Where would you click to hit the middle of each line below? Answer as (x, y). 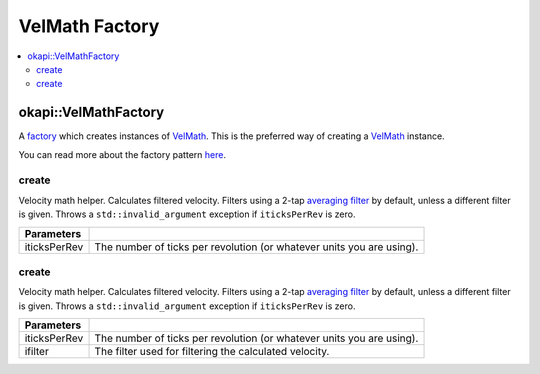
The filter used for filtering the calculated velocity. (212, 352)
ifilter (36, 352)
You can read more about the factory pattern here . (122, 154)
